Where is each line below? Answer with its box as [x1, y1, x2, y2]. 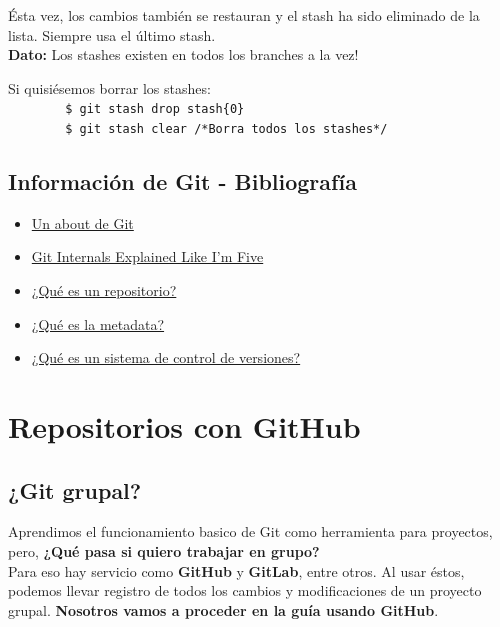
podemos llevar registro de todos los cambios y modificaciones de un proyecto [8, 580, 482, 601]
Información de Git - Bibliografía [8, 166, 357, 197]
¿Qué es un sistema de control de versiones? [31, 347, 301, 368]
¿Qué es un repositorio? [31, 280, 177, 301]
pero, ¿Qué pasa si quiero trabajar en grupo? [8, 541, 320, 562]
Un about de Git [31, 212, 134, 233]
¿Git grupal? [8, 474, 142, 505]
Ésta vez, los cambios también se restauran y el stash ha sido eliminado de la [8, 5, 480, 25]
